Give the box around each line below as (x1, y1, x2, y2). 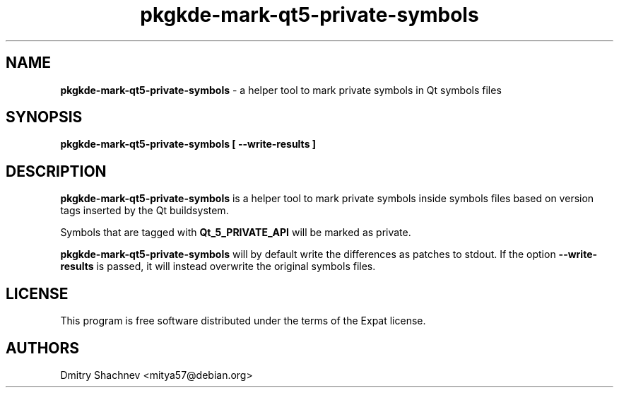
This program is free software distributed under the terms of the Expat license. (60, 315, 426, 327)
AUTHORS (6, 339, 80, 357)
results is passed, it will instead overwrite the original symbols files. (60, 260, 376, 273)
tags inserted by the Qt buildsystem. (60, 204, 229, 217)
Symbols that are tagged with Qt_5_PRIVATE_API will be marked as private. (60, 226, 411, 239)
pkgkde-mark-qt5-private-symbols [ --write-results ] (60, 138, 317, 151)
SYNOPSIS (6, 108, 83, 127)
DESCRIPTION (6, 162, 107, 180)
